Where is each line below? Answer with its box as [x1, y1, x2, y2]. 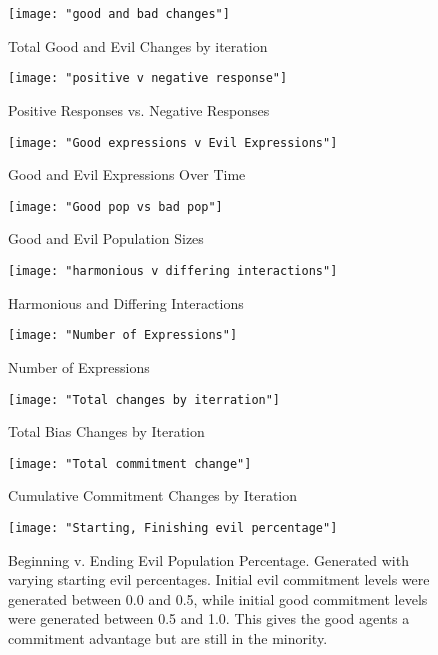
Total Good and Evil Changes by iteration [8, 35, 268, 56]
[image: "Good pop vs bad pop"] [8, 199, 223, 214]
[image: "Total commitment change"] [8, 456, 252, 471]
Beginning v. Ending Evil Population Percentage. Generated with [8, 549, 409, 570]
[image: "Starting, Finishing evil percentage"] [8, 521, 338, 535]
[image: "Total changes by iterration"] [8, 392, 281, 407]
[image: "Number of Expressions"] [8, 328, 238, 343]
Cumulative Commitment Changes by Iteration [8, 485, 298, 506]
